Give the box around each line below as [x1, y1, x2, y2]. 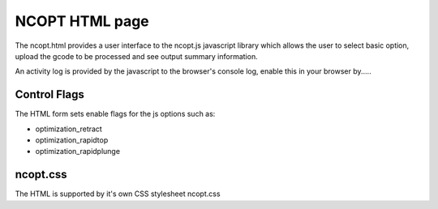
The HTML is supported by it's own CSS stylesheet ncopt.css [15, 189, 221, 198]
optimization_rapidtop [35, 135, 109, 145]
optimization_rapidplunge [35, 147, 121, 156]
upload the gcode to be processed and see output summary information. [15, 51, 259, 61]
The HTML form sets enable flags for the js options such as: [15, 109, 216, 119]
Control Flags [15, 87, 84, 101]
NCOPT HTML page [15, 12, 149, 30]
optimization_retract [35, 124, 103, 134]
